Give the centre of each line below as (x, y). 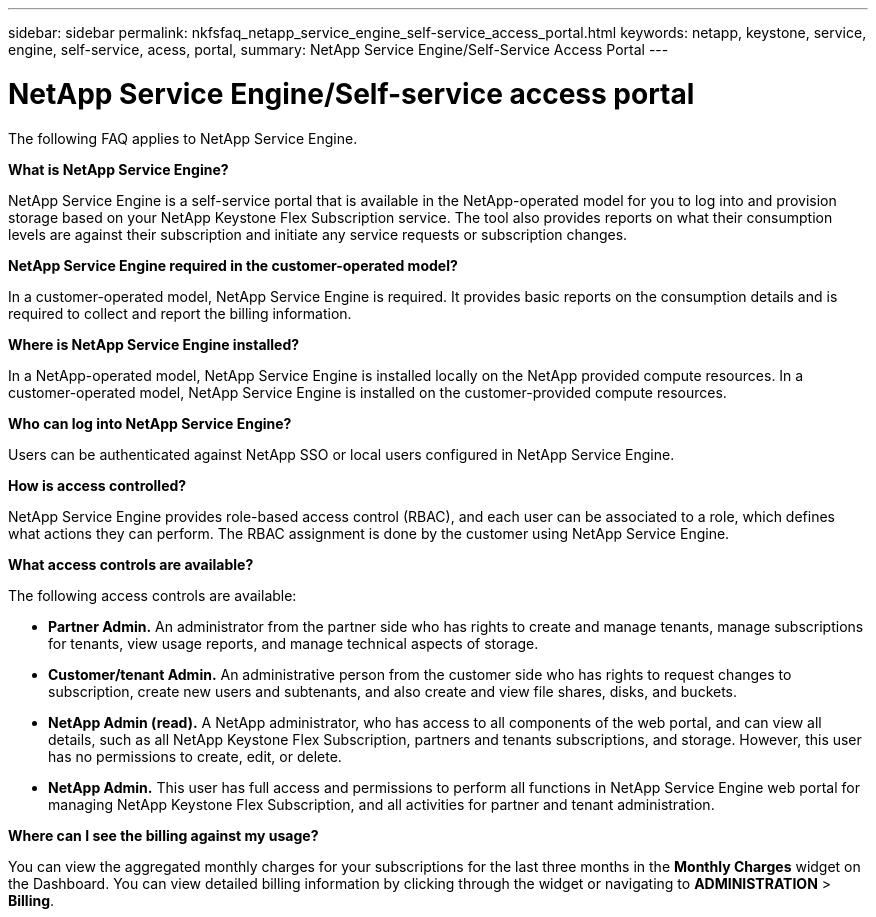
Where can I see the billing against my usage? (163, 835)
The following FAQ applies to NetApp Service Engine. (183, 138)
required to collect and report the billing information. (180, 313)
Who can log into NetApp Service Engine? (150, 423)
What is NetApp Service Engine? (118, 169)
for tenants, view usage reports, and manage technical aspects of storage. (293, 643)
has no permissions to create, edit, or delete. (195, 756)
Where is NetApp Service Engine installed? (154, 344)
